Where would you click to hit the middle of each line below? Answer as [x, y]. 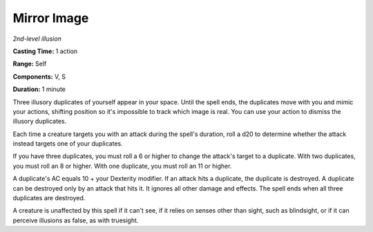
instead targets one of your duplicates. [68, 144]
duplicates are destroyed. [49, 198]
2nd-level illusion [37, 39]
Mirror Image [51, 18]
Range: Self [30, 64]
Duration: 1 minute [39, 89]
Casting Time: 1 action [45, 51]
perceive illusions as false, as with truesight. [76, 220]
